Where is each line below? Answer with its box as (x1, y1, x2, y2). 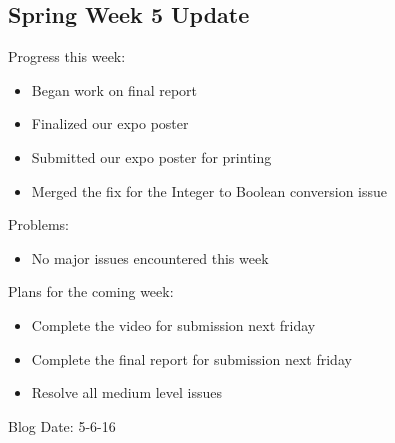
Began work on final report (31, 79, 198, 100)
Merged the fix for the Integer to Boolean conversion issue (31, 180, 388, 201)
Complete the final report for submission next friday (31, 348, 352, 369)
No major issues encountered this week (31, 247, 269, 268)
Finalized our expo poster (31, 113, 189, 134)
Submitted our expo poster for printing (31, 146, 272, 167)
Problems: (8, 214, 69, 235)
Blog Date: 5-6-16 (8, 415, 116, 436)
